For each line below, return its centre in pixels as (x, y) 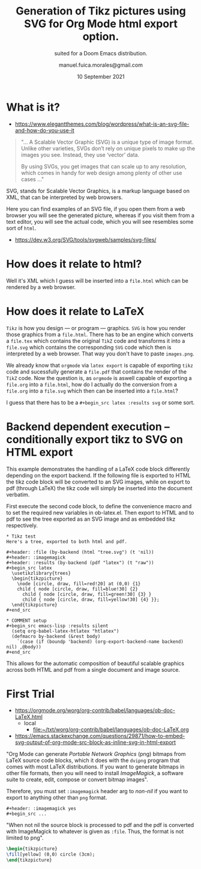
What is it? (33, 107)
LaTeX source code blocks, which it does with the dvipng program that (93, 760)
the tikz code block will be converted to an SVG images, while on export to (98, 482)
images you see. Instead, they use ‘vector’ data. (80, 155)
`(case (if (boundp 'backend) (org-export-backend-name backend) (100, 642)
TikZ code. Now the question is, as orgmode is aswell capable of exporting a (99, 378)
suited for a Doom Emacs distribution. (101, 53)
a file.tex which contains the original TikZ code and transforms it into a (96, 340)
